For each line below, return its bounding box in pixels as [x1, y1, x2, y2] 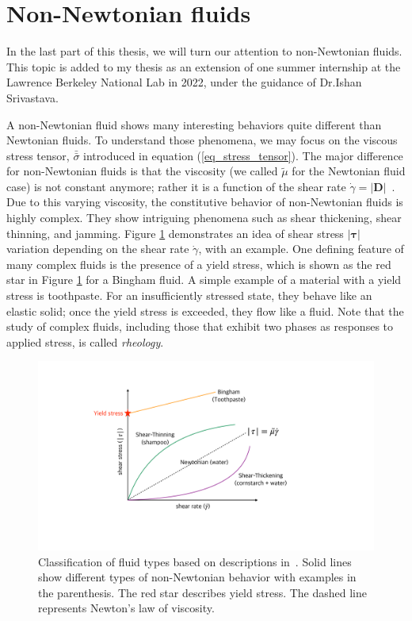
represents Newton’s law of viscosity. [38, 600, 215, 616]
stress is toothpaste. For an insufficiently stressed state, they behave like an [6, 287, 372, 304]
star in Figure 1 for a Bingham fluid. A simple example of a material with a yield [6, 271, 402, 288]
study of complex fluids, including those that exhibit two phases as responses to [6, 318, 394, 335]
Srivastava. [6, 89, 59, 105]
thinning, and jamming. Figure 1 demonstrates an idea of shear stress [6, 224, 344, 241]
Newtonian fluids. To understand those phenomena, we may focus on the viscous [6, 132, 398, 148]
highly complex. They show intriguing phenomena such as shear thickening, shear [6, 209, 402, 226]
